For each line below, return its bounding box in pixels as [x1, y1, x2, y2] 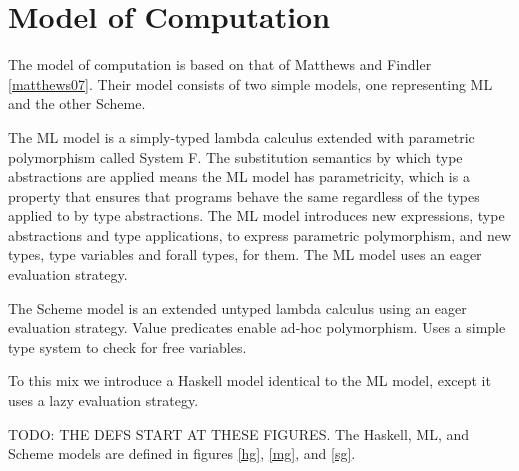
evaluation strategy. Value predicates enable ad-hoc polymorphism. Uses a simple [8, 317, 506, 338]
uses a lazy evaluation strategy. [8, 390, 199, 411]
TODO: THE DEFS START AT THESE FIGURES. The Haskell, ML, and [8, 423, 470, 444]
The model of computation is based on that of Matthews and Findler [8, 54, 432, 75]
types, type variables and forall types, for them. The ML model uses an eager [8, 244, 482, 265]
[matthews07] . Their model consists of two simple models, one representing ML [8, 73, 493, 94]
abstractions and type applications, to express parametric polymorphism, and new [8, 224, 512, 245]
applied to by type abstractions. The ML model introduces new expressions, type [8, 205, 505, 226]
